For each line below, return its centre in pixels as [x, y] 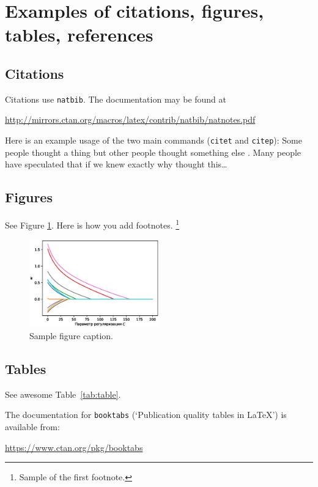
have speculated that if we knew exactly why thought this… [116, 164]
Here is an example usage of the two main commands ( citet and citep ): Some [153, 140]
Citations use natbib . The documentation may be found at [116, 99]
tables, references [79, 35]
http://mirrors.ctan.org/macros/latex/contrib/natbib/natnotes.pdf [130, 119]
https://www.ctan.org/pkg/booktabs [74, 447]
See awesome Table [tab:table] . [63, 394]
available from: [32, 427]
